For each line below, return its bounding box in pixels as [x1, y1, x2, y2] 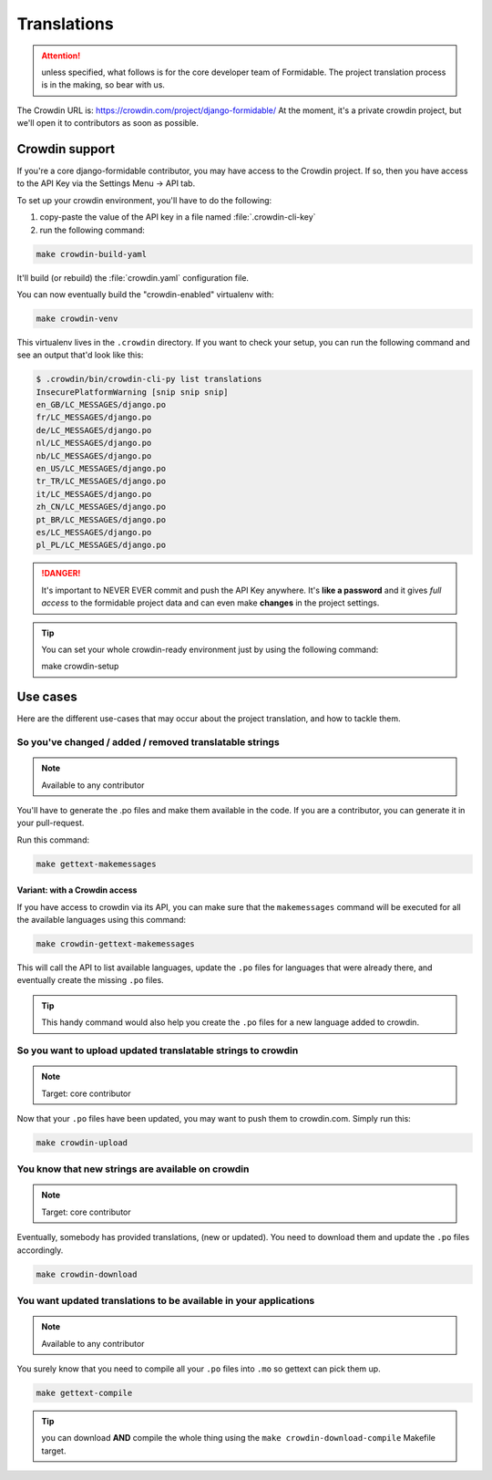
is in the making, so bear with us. [41, 79, 166, 90]
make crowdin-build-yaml [36, 249, 148, 259]
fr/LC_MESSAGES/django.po [36, 412, 152, 423]
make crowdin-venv [36, 313, 118, 324]
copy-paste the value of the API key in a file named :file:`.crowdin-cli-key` [39, 212, 316, 223]
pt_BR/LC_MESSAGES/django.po [36, 514, 167, 524]
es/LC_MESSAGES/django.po [36, 527, 152, 537]
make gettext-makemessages [36, 858, 157, 869]
